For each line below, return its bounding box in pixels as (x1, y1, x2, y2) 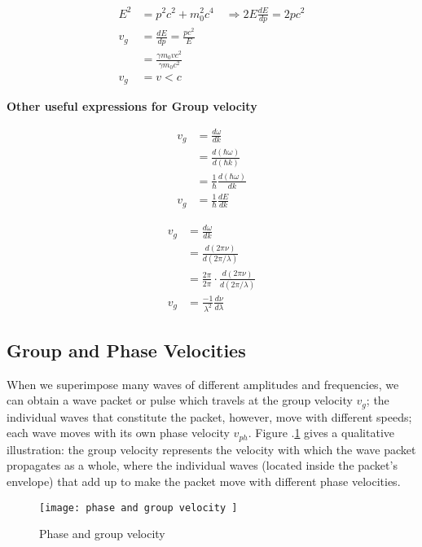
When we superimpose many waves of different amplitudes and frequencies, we (7, 375, 399, 392)
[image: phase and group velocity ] (39, 501, 238, 514)
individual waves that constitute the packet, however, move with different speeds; (7, 408, 412, 425)
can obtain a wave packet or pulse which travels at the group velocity (7, 392, 353, 409)
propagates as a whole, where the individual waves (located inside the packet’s (7, 457, 398, 474)
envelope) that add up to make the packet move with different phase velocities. (7, 473, 401, 490)
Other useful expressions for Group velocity (7, 98, 257, 115)
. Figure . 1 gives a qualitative (248, 424, 394, 441)
